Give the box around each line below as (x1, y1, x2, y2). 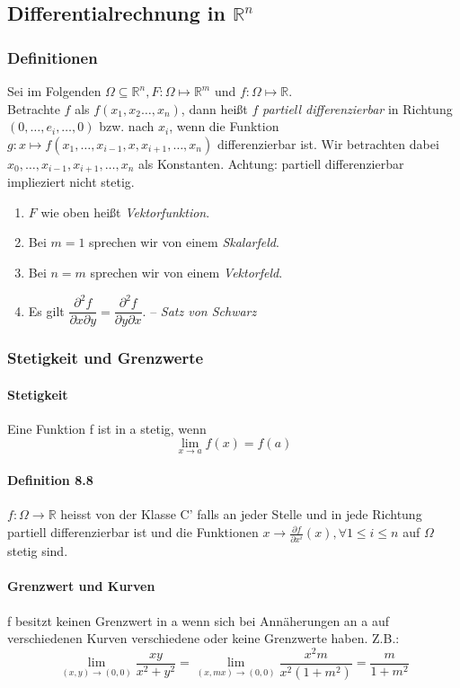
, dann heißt (181, 99, 248, 118)
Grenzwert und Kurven (7, 577, 155, 595)
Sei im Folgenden (7, 82, 102, 100)
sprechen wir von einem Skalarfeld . (89, 233, 279, 251)
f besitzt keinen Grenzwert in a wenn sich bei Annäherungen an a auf (7, 611, 390, 630)
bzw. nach (99, 117, 155, 136)
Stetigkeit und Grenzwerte (7, 347, 204, 369)
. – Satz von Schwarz (142, 301, 257, 320)
